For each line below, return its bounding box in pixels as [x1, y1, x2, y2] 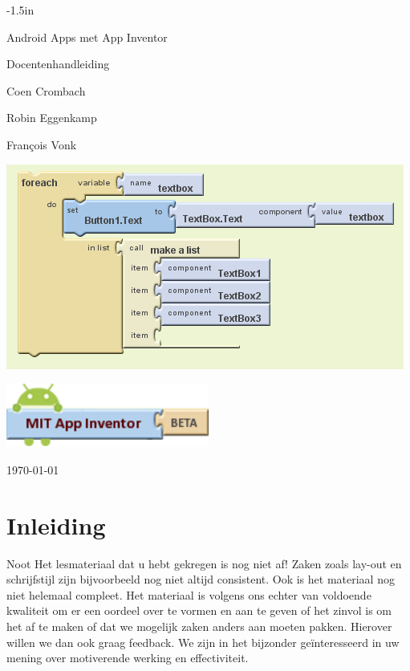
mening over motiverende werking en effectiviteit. [6, 649, 249, 666]
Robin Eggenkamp [6, 109, 97, 126]
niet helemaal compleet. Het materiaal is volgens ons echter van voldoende [6, 586, 371, 603]
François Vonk [6, 136, 77, 152]
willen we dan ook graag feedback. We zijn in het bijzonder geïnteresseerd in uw [6, 633, 400, 650]
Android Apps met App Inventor [6, 28, 168, 45]
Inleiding [6, 508, 106, 541]
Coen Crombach [6, 82, 86, 99]
